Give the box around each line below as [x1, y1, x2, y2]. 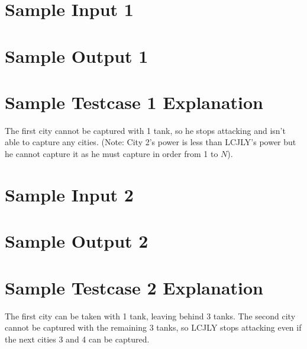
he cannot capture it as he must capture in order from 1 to [5, 148, 218, 160]
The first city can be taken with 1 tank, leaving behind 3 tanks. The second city [5, 309, 296, 322]
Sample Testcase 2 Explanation [5, 275, 263, 299]
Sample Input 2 [5, 182, 134, 206]
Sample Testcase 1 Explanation [5, 89, 263, 114]
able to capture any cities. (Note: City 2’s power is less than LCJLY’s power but [5, 136, 296, 148]
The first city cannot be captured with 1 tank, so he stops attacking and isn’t [5, 124, 286, 136]
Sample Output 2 [5, 229, 148, 253]
